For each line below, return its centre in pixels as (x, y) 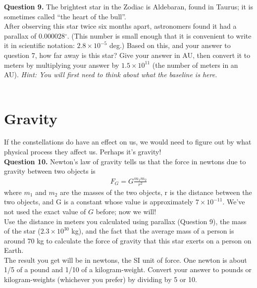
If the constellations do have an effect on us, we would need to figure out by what (128, 142)
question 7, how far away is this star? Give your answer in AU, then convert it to (127, 55)
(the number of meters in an (195, 65)
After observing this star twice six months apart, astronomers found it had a (120, 26)
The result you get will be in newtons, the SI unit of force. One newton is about (126, 260)
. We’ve (234, 202)
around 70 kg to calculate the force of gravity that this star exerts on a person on (128, 240)
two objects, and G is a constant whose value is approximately (99, 202)
